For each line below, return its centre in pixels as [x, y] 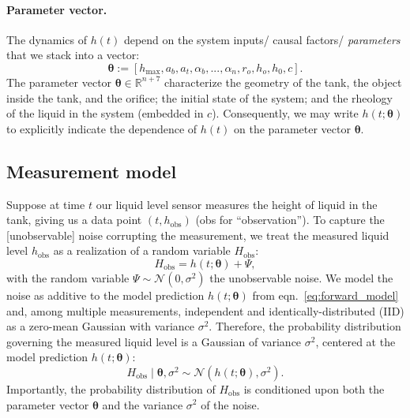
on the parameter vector [292, 128]
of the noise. [230, 404]
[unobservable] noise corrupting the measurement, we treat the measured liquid [198, 235]
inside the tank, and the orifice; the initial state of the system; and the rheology [199, 97]
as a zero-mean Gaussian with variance [100, 326]
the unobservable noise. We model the [301, 277]
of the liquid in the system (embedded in [105, 113]
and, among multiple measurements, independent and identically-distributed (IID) [205, 310]
